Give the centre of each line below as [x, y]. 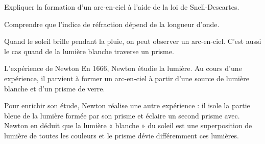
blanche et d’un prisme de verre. [55, 88]
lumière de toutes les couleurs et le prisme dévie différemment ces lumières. [122, 135]
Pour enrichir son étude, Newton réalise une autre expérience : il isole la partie [127, 105]
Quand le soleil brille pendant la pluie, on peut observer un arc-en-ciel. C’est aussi [133, 41]
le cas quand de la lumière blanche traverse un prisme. [89, 51]
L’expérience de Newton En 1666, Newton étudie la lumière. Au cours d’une [123, 68]
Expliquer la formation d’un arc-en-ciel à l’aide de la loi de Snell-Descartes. [122, 7]
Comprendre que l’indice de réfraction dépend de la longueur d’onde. [112, 24]
